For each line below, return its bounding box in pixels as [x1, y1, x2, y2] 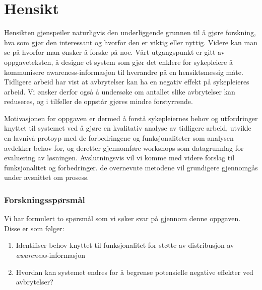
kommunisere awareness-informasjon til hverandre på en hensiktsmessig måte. [4, 66, 243, 77]
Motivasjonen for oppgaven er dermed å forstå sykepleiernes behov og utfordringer [4, 113, 258, 123]
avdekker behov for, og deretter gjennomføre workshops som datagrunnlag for [4, 142, 244, 153]
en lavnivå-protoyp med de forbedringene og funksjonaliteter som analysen [4, 133, 234, 143]
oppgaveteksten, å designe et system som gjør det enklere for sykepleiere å [4, 56, 233, 67]
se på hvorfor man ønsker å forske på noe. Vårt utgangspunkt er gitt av [4, 47, 225, 57]
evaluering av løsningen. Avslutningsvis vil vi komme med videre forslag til [4, 152, 235, 163]
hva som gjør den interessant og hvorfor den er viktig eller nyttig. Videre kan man [4, 37, 257, 47]
